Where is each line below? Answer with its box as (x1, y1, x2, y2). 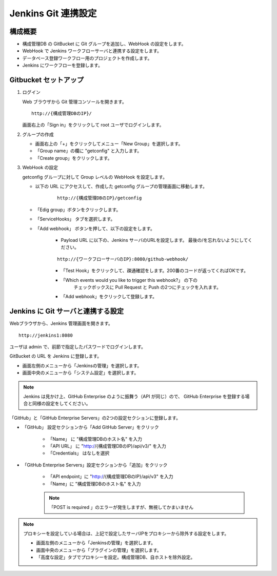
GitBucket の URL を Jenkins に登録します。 (9, 353, 102, 359)
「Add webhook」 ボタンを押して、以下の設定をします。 (35, 225, 155, 232)
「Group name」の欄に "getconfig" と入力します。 (35, 148, 142, 154)
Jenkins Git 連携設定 (9, 8, 97, 19)
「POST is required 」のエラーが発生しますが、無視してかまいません (49, 504, 194, 510)
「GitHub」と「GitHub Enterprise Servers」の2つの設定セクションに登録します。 (9, 415, 181, 421)
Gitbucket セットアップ (9, 76, 84, 85)
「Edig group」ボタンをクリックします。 (35, 207, 121, 213)
